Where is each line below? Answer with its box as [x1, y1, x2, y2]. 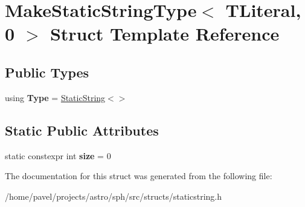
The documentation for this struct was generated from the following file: [5, 169, 272, 182]
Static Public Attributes [5, 120, 159, 139]
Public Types [5, 62, 89, 81]
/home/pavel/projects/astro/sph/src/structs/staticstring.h [5, 189, 222, 202]
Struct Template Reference [50, 21, 280, 46]
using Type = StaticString [5, 91, 106, 103]
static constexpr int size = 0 [5, 149, 111, 162]
